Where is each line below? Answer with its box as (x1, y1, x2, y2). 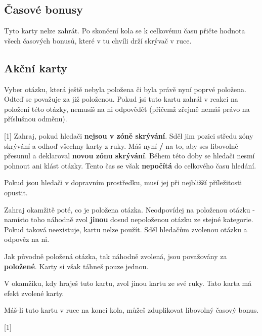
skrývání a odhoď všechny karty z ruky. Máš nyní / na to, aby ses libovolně (4, 140, 238, 151)
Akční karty (4, 60, 68, 75)
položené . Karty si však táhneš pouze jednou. (4, 261, 149, 271)
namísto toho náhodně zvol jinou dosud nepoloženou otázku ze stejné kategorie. (4, 214, 253, 225)
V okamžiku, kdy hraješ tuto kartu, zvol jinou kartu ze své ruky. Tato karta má (4, 278, 252, 288)
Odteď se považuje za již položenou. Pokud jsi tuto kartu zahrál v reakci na (4, 94, 238, 104)
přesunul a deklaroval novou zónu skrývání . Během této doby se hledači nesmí (4, 150, 255, 161)
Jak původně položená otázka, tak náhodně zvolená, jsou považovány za (4, 250, 227, 261)
